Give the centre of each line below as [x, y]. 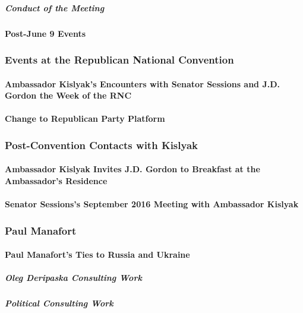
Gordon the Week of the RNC [68, 95]
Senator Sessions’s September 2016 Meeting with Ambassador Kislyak [152, 204]
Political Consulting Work [59, 303]
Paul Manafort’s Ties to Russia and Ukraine [97, 254]
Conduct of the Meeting [55, 7]
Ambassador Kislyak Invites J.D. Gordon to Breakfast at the [132, 169]
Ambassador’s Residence [56, 181]
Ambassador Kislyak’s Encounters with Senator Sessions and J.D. [143, 83]
